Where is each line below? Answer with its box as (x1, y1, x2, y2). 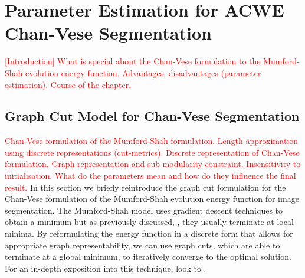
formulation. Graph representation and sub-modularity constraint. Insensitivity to (5, 158, 301, 170)
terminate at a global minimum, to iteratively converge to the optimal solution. (5, 250, 291, 263)
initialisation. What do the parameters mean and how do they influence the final (5, 169, 296, 182)
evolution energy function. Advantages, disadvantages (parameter (25, 66, 261, 79)
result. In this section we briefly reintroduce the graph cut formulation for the (5, 181, 286, 193)
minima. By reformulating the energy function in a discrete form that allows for (5, 227, 293, 240)
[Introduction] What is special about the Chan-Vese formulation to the (5, 55, 261, 67)
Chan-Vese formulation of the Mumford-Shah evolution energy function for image (5, 192, 299, 205)
